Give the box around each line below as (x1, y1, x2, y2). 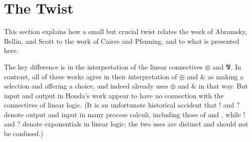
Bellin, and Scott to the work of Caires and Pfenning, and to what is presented (4, 35, 239, 46)
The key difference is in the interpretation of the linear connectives (4, 61, 203, 71)
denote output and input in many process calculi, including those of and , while (4, 109, 241, 119)
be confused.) (4, 128, 43, 139)
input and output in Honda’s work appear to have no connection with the (4, 90, 224, 100)
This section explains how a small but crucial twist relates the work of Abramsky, (4, 26, 247, 36)
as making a (207, 71, 244, 81)
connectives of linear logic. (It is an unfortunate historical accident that (4, 100, 217, 110)
